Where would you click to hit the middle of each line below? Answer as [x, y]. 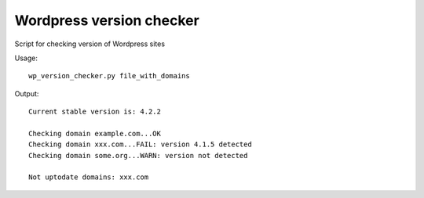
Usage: [26, 58]
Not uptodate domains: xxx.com [89, 177]
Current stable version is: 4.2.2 [95, 112]
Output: [27, 93]
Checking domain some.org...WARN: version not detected [138, 155]
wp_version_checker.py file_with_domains [109, 76]
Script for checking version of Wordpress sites [90, 44]
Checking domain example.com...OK [95, 133]
